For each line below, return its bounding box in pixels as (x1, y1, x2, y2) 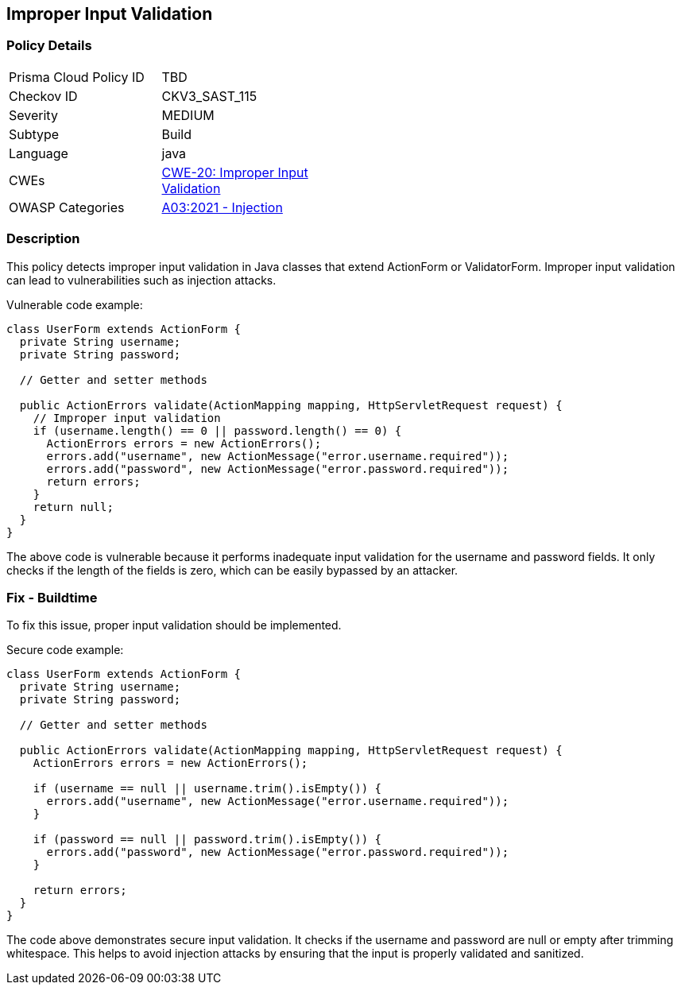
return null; (33, 500, 114, 513)
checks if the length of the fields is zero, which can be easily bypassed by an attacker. (6, 563, 459, 577)
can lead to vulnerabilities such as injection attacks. (6, 273, 277, 287)
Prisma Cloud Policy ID (9, 68, 145, 85)
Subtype (9, 126, 60, 142)
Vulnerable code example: (6, 297, 143, 312)
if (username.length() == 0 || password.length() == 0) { (33, 424, 402, 437)
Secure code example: (6, 643, 124, 657)
